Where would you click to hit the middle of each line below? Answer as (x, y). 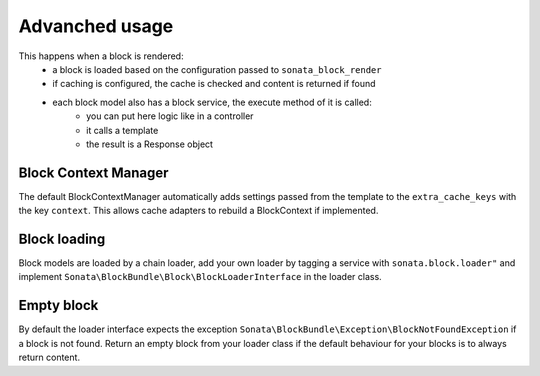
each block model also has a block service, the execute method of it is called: (212, 102)
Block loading (62, 239)
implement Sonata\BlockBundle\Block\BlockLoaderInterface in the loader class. (200, 277)
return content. (49, 357)
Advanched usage (96, 26)
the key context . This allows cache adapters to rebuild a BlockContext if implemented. (198, 211)
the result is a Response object (150, 144)
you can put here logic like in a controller (170, 116)
